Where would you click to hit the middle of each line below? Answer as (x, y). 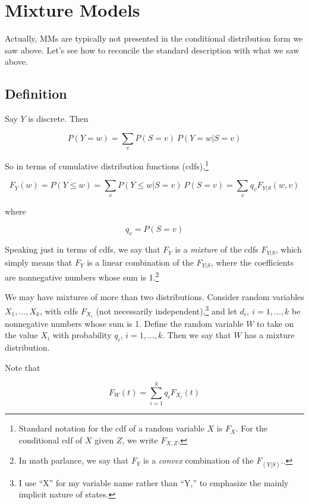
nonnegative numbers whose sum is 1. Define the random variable (124, 323)
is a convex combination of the (198, 460)
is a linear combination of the (140, 262)
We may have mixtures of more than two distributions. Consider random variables (154, 297)
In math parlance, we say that (74, 460)
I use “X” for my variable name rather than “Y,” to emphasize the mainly (154, 482)
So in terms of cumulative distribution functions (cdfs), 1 (107, 165)
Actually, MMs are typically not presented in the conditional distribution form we (154, 38)
